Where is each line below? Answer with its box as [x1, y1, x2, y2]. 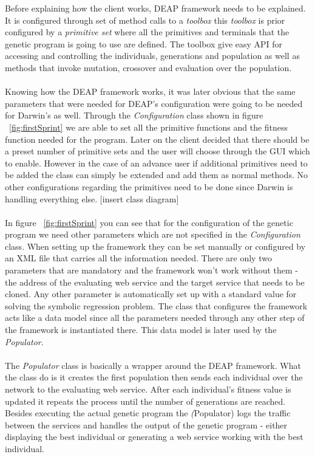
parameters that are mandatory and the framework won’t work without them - [5, 264, 298, 277]
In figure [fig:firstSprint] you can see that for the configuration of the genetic [5, 216, 293, 228]
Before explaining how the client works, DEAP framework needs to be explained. [5, 2, 306, 14]
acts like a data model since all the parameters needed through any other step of [5, 311, 305, 324]
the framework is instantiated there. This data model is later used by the [5, 323, 277, 336]
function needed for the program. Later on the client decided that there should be [5, 132, 310, 145]
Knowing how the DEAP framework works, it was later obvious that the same [5, 85, 296, 98]
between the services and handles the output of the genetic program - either [5, 418, 288, 431]
